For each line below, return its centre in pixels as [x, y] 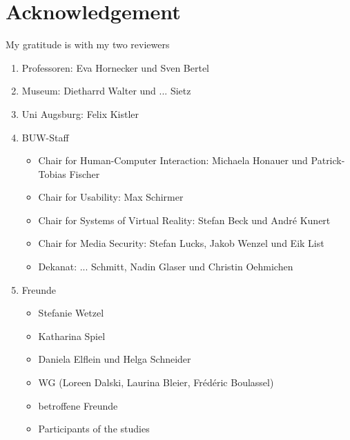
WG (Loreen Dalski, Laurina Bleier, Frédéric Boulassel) [156, 382]
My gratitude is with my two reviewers [88, 44]
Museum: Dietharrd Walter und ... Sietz [106, 91]
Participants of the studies [94, 429]
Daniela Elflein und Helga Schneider [115, 359]
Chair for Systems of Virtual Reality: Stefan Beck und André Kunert [184, 220]
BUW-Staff [45, 137]
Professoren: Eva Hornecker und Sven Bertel [116, 67]
